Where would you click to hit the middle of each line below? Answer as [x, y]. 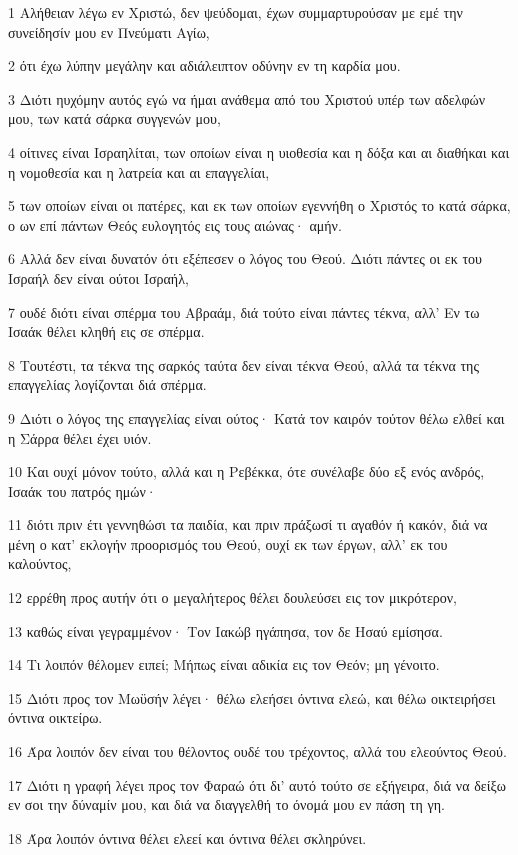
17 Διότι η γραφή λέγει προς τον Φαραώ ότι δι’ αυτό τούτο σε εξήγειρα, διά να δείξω [257, 784]
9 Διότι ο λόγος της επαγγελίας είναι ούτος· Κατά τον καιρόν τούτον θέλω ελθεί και [256, 417]
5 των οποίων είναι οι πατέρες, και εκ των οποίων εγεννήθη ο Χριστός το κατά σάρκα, [259, 205]
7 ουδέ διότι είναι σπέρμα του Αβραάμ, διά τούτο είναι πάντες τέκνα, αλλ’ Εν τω [244, 311]
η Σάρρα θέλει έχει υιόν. [80, 437]
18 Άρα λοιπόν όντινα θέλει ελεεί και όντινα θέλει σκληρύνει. [187, 837]
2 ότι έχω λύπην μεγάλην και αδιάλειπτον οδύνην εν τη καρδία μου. [204, 65]
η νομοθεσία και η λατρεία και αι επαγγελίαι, [139, 171]
